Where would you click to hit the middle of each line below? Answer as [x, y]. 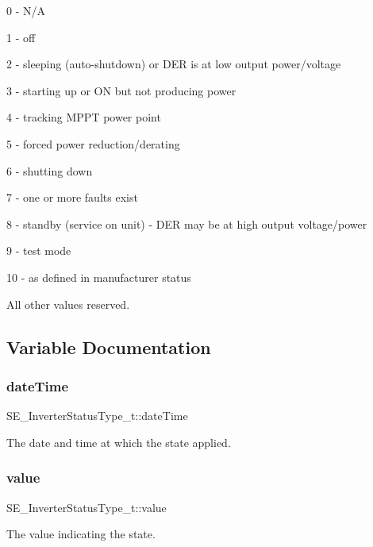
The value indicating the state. [81, 534]
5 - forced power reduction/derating [93, 143]
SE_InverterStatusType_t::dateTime [97, 416]
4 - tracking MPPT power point [84, 117]
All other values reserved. [68, 304]
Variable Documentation [109, 347]
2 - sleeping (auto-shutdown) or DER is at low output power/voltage [174, 64]
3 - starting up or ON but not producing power [121, 90]
